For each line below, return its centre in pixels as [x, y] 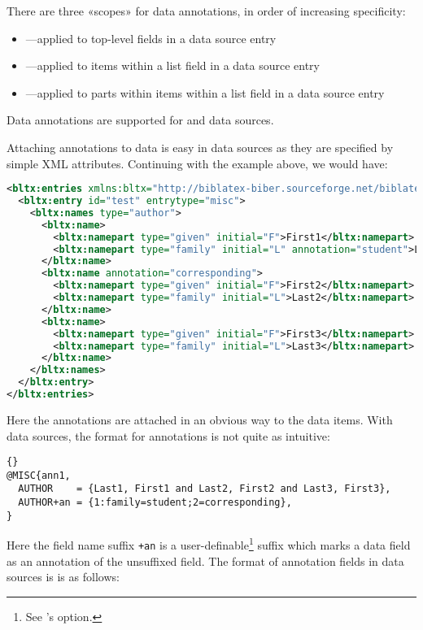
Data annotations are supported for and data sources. [140, 120]
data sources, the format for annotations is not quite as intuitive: [168, 435]
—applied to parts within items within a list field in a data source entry [205, 92]
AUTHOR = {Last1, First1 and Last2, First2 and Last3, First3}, [205, 489]
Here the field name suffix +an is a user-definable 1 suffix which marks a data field [209, 544]
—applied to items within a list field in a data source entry [172, 65]
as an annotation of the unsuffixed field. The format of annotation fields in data [205, 560]
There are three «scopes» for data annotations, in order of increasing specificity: [206, 11]
